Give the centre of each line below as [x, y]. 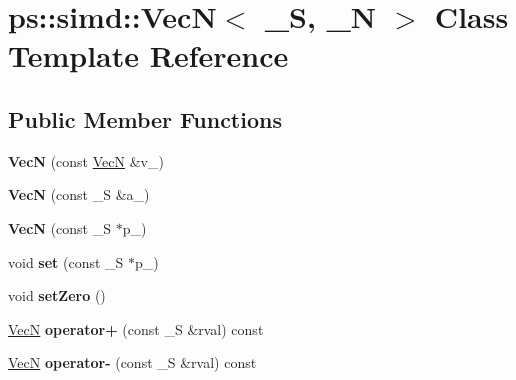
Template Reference [148, 55]
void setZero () [57, 295]
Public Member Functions [145, 118]
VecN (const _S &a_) [79, 194]
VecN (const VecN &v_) [86, 160]
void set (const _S [66, 261]
